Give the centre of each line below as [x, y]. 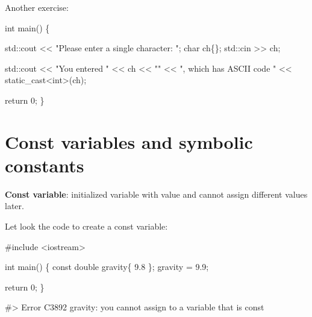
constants [45, 165]
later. [14, 206]
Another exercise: [37, 7]
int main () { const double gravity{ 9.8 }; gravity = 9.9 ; [107, 267]
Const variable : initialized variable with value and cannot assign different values [156, 194]
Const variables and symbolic [129, 141]
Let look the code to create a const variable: [86, 226]
